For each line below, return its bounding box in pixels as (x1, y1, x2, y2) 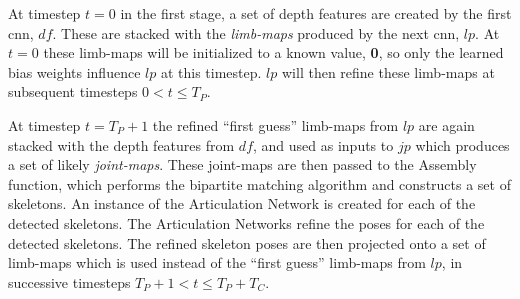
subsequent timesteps (8, 81, 138, 102)
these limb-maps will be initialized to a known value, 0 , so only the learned (43, 42, 504, 63)
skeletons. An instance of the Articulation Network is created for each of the (8, 193, 476, 214)
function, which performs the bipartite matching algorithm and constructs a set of (8, 173, 511, 194)
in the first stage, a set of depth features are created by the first (120, 3, 512, 23)
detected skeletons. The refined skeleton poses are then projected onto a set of (8, 232, 486, 253)
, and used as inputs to (253, 134, 394, 155)
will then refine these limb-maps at (281, 61, 495, 82)
